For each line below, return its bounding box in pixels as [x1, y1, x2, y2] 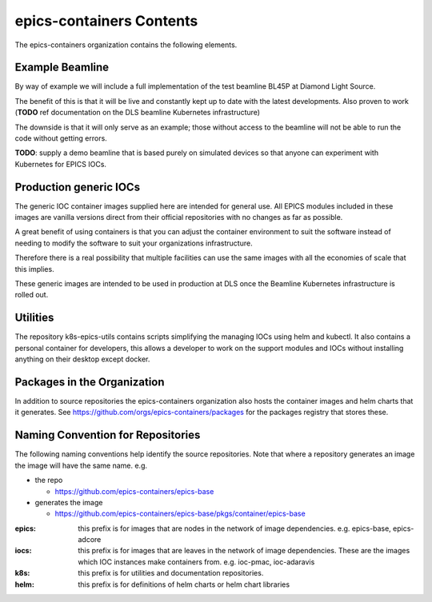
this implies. [14, 264, 55, 273]
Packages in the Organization [14, 375, 165, 389]
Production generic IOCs [14, 180, 140, 193]
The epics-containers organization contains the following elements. [14, 40, 238, 50]
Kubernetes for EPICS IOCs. [14, 159, 107, 169]
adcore [78, 535, 102, 544]
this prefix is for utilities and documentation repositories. [78, 568, 264, 578]
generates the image [34, 497, 103, 507]
